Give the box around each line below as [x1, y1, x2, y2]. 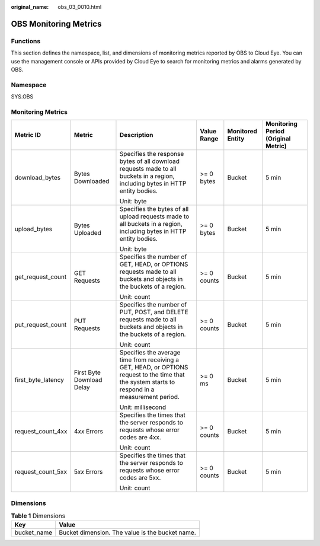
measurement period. [119, 393, 180, 401]
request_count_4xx [14, 427, 68, 436]
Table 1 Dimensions [11, 512, 65, 520]
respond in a [119, 385, 155, 394]
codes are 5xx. [119, 474, 161, 482]
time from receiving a [119, 356, 179, 364]
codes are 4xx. [119, 433, 161, 442]
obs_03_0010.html [57, 4, 102, 10]
